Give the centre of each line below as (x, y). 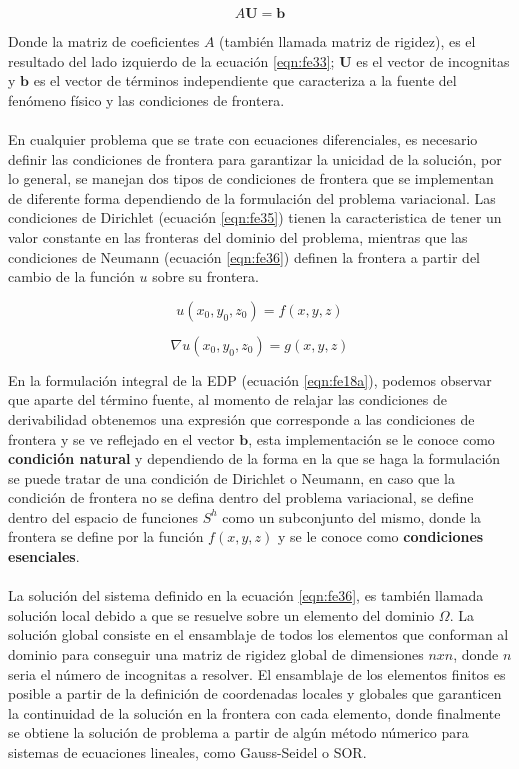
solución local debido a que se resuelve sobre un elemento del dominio (221, 614)
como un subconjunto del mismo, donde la (352, 516)
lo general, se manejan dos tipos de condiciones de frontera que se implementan (251, 178)
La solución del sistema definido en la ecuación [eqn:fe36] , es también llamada (246, 595)
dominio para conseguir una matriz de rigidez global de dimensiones (216, 654)
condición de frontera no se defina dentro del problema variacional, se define (241, 497)
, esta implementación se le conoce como (371, 438)
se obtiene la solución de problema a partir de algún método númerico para (238, 732)
